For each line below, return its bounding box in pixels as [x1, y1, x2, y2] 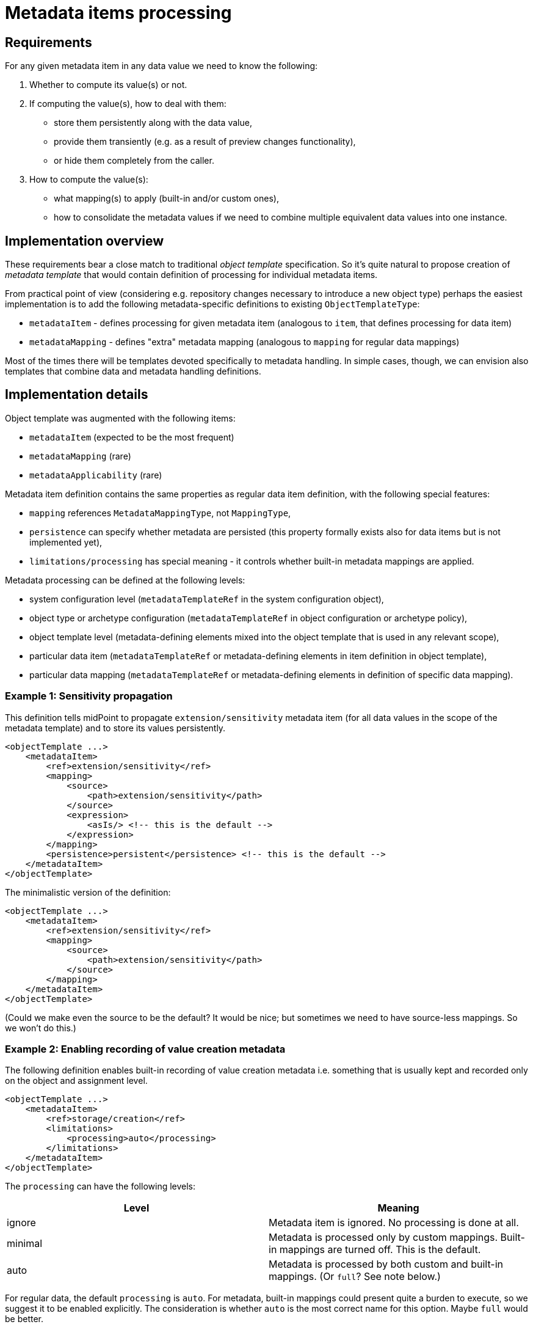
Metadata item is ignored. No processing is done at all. [269, 1216, 519, 1229]
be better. [5, 1314, 44, 1325]
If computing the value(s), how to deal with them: [29, 98, 227, 109]
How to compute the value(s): [29, 174, 148, 185]
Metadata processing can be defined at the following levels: [5, 574, 245, 585]
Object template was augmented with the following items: [5, 412, 236, 423]
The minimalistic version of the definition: [5, 886, 171, 897]
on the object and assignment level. [5, 1075, 148, 1086]
